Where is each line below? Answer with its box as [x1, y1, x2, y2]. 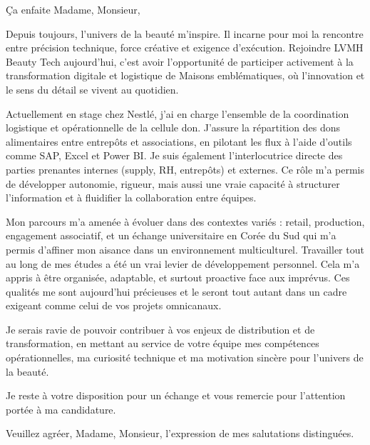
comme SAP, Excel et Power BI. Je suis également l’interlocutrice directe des [6, 148, 343, 163]
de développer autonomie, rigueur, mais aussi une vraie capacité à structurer [6, 176, 340, 191]
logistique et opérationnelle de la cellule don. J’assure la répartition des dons [6, 120, 340, 135]
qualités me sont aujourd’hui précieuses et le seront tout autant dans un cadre [6, 284, 347, 299]
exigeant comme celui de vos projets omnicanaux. [6, 298, 222, 313]
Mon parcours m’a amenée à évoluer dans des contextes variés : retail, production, [6, 214, 365, 229]
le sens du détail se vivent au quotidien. [6, 81, 179, 96]
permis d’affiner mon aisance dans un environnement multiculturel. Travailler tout [6, 241, 364, 256]
